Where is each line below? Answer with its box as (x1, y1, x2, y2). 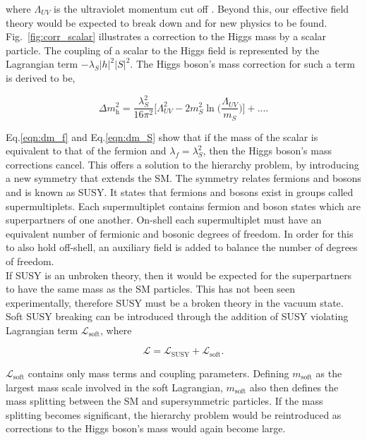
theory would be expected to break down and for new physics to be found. (6, 15, 327, 30)
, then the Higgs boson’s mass (203, 143, 332, 158)
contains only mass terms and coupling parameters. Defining (28, 365, 289, 380)
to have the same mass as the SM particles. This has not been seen (6, 281, 296, 296)
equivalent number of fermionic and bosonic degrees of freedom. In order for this (6, 226, 354, 240)
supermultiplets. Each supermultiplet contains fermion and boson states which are (6, 198, 361, 213)
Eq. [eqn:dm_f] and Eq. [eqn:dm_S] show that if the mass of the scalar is (6, 129, 318, 144)
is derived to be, (6, 70, 76, 85)
